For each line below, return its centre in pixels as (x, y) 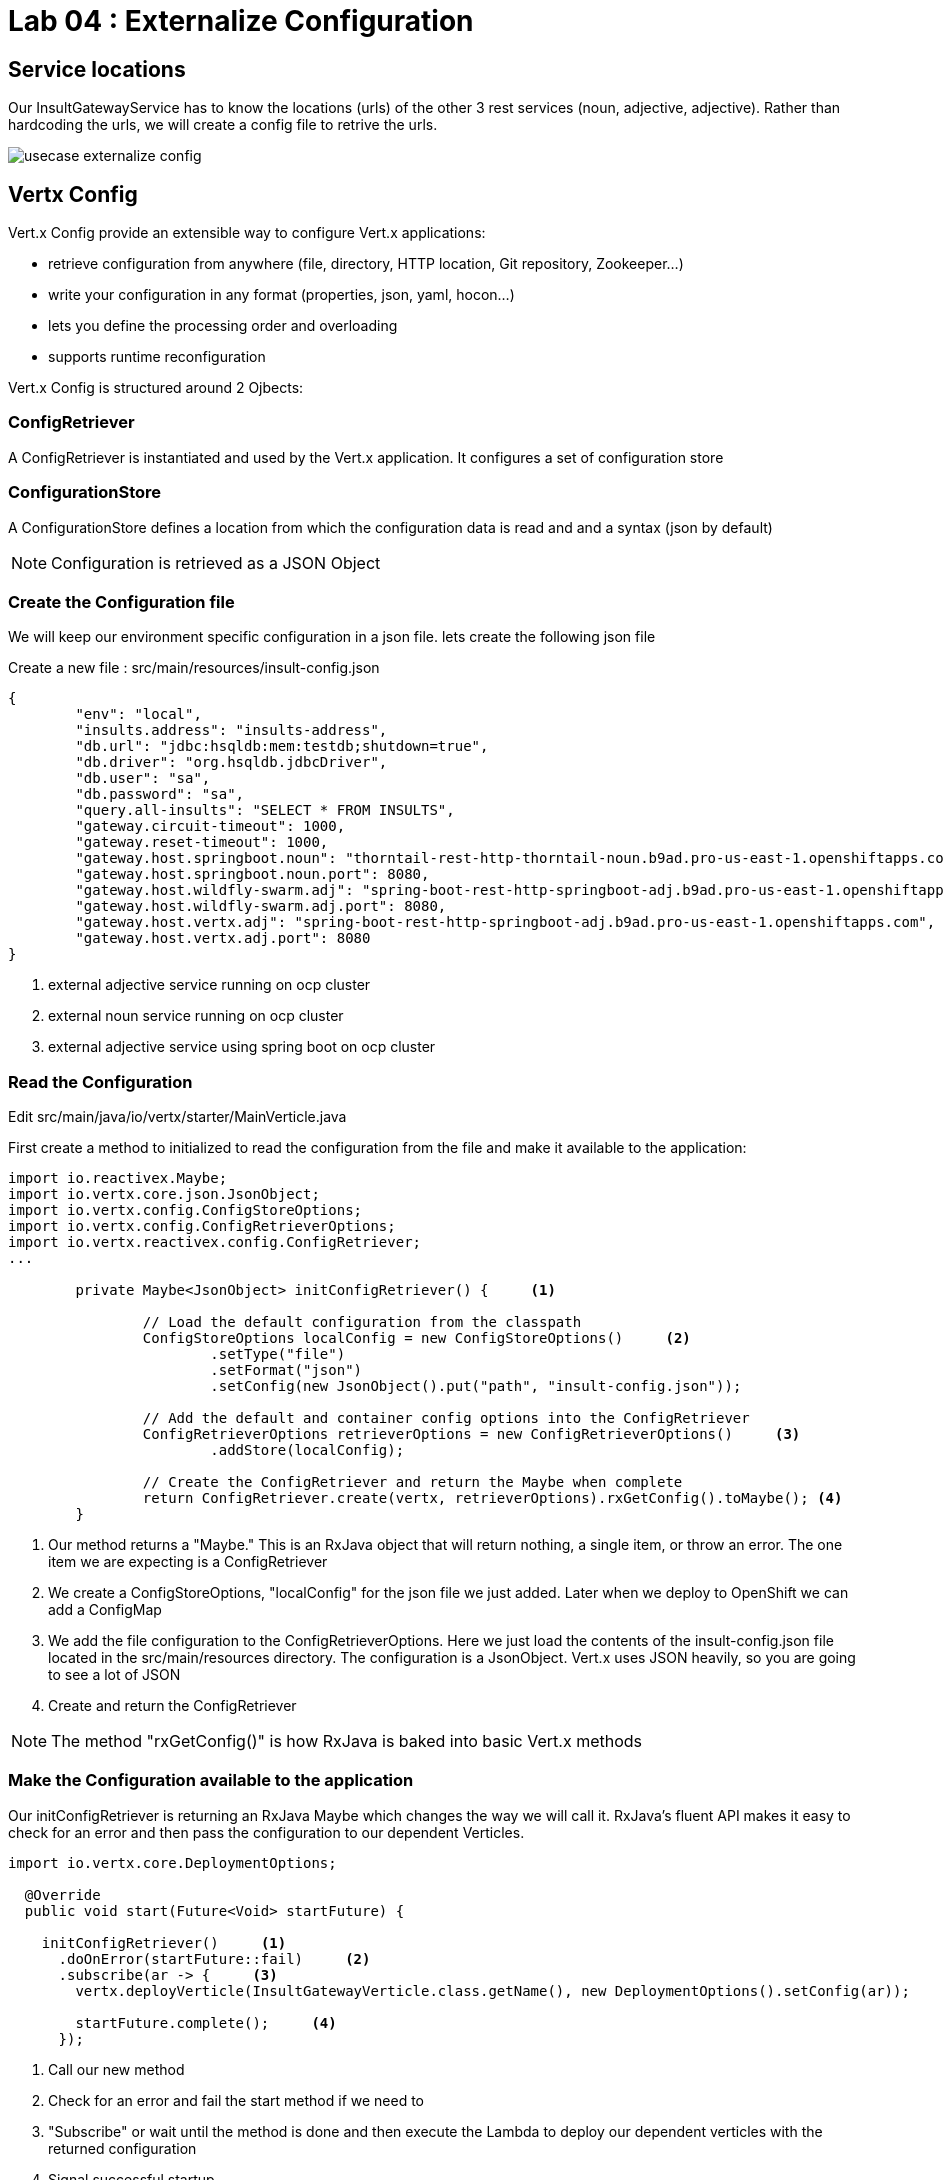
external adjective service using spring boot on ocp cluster (242, 1047)
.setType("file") (278, 1354)
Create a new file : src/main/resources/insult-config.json (194, 668)
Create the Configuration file (121, 601)
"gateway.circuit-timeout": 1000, (210, 826)
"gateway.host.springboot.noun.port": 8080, (252, 874)
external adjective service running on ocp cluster (209, 985)
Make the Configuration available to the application (211, 1780)
